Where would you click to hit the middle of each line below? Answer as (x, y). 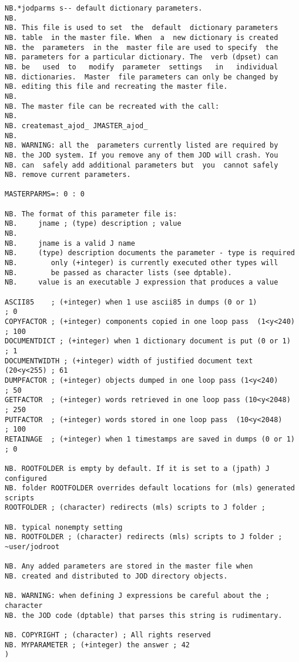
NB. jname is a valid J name (70, 243)
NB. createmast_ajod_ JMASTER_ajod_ (76, 126)
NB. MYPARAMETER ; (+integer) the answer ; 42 (97, 645)
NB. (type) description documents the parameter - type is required (150, 253)
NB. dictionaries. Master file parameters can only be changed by (142, 77)
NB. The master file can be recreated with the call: (112, 106)
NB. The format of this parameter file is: (91, 214)
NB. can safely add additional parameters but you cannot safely (142, 165)
